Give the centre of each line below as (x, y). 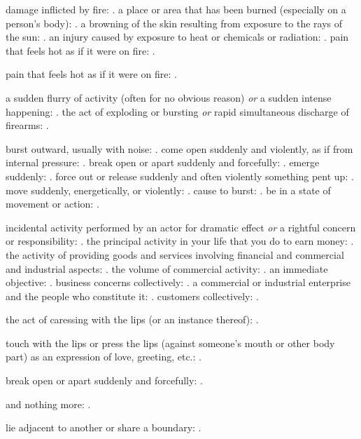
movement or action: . (52, 204)
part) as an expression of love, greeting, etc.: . (104, 357)
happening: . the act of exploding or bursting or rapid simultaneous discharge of (177, 111)
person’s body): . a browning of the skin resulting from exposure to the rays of (174, 23)
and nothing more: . (48, 404)
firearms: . (27, 125)
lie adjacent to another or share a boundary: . (104, 427)
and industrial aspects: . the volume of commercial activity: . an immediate (167, 268)
